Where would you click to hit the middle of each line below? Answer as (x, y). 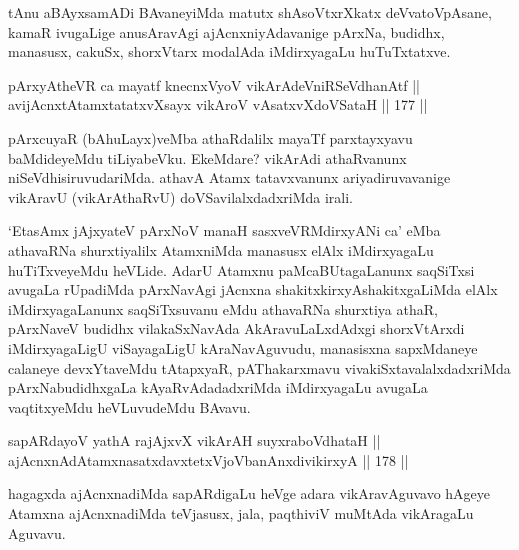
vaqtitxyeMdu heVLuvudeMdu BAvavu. (129, 406)
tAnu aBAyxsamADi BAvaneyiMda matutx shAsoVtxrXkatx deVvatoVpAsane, (250, 12)
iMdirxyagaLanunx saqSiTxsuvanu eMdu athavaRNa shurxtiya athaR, (223, 308)
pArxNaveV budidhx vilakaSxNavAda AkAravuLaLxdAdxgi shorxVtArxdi (236, 328)
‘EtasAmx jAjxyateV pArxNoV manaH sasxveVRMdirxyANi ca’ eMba (224, 230)
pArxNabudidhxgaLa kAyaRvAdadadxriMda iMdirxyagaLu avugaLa (218, 387)
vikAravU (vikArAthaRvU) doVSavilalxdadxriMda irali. (181, 196)
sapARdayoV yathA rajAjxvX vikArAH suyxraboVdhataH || (194, 440)
